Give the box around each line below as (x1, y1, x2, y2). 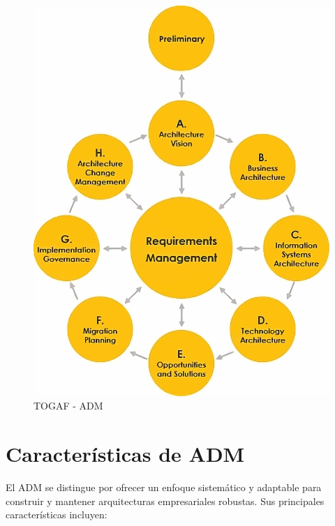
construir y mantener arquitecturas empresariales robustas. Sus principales (6, 493, 325, 508)
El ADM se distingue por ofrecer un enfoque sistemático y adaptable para (6, 479, 322, 494)
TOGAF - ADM (33, 398, 103, 413)
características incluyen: (6, 507, 107, 522)
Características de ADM (6, 439, 245, 468)
